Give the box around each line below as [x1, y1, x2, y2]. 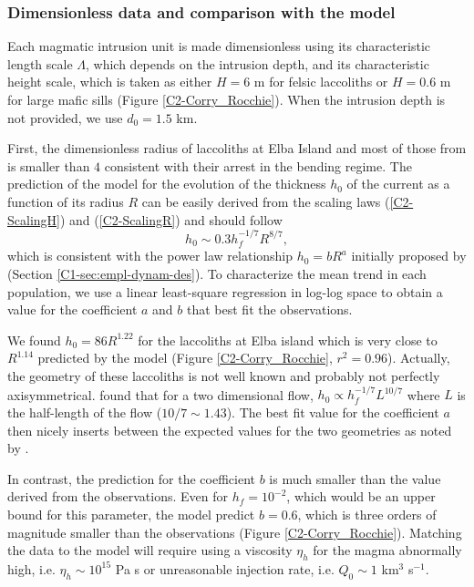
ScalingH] [7, 210, 60, 229]
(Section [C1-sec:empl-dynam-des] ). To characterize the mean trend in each [7, 263, 427, 283]
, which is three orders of [297, 504, 437, 523]
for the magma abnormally [313, 541, 462, 560]
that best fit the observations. [187, 300, 353, 319]
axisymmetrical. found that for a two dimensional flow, [7, 385, 314, 404]
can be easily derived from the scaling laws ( [141, 191, 390, 211]
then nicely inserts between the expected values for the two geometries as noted [7, 420, 452, 439]
